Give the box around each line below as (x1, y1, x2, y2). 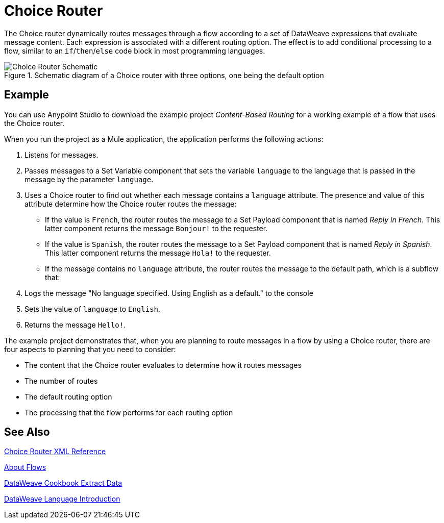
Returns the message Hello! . (24, 320, 126, 329)
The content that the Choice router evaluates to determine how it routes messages (24, 360, 302, 369)
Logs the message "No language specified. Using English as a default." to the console (24, 288, 313, 297)
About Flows (4, 463, 46, 472)
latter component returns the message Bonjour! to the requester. (45, 223, 268, 233)
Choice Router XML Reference (4, 447, 106, 456)
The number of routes (24, 376, 98, 385)
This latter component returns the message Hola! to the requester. (45, 248, 271, 257)
